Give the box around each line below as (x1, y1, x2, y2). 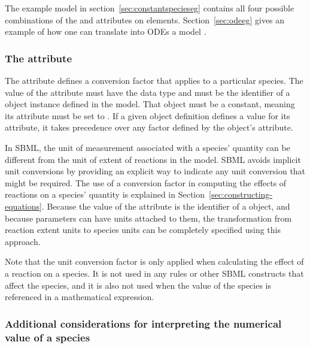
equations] (5, 199, 42, 212)
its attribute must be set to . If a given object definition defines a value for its (5, 109, 290, 122)
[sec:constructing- (209, 188, 272, 201)
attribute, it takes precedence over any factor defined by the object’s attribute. (5, 121, 293, 134)
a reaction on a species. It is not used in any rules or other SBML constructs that (5, 267, 304, 279)
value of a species (5, 329, 90, 344)
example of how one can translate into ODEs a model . (5, 25, 206, 38)
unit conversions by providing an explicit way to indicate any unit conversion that (5, 165, 306, 177)
